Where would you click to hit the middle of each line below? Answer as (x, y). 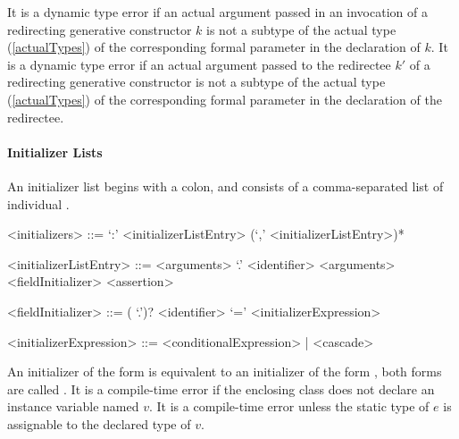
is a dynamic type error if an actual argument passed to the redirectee (199, 64)
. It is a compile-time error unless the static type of (289, 406)
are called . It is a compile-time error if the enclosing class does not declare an (221, 388)
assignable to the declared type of (99, 423)
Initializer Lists (55, 152)
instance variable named (73, 406)
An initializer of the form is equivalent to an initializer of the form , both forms (225, 371)
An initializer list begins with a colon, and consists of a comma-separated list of (225, 186)
